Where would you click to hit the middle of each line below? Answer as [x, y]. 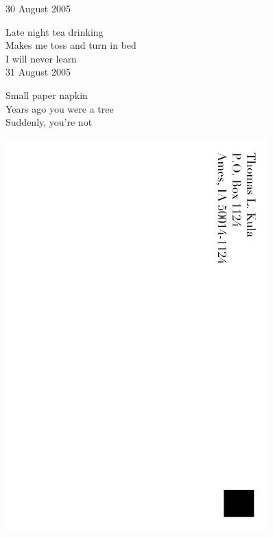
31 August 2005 [38, 72]
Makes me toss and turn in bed [71, 45]
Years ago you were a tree [60, 108]
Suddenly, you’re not [49, 122]
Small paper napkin [47, 94]
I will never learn [41, 58]
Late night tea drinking [55, 31]
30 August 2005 [38, 8]
